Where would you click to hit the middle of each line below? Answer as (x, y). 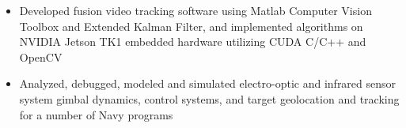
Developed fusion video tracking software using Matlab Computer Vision (195, 10)
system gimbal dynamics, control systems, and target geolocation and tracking (209, 98)
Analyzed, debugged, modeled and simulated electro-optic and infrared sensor (208, 83)
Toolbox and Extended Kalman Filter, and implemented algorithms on (191, 26)
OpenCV (41, 56)
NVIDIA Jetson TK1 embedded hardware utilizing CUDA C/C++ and (193, 41)
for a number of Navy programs (96, 114)
